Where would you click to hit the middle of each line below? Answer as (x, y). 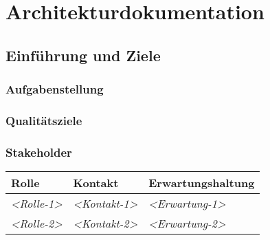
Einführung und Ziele (83, 55)
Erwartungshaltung (202, 183)
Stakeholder (39, 152)
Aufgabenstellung (55, 89)
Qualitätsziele (44, 120)
